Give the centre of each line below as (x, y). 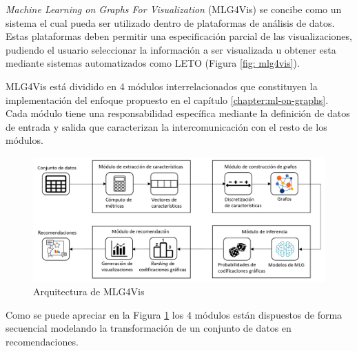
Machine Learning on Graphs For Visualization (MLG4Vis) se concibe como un (174, 9)
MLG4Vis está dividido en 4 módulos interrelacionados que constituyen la (162, 86)
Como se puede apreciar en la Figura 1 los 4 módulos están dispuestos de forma (174, 314)
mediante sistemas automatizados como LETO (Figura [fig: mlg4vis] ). (153, 63)
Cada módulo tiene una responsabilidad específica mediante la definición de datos (178, 113)
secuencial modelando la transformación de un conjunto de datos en (149, 328)
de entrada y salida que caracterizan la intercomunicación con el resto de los (166, 126)
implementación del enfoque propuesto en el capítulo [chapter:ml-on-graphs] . (167, 99)
